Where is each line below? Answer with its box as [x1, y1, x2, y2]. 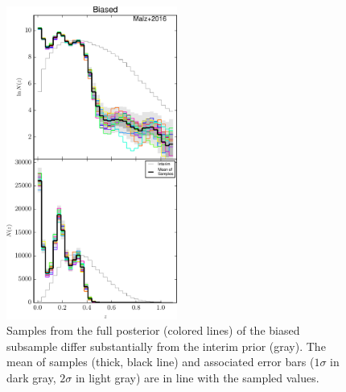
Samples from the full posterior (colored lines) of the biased [6, 322, 300, 339]
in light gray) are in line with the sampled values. [75, 369, 319, 386]
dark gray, [6, 369, 56, 386]
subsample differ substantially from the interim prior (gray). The [6, 337, 326, 354]
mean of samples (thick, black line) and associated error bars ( [6, 353, 315, 370]
